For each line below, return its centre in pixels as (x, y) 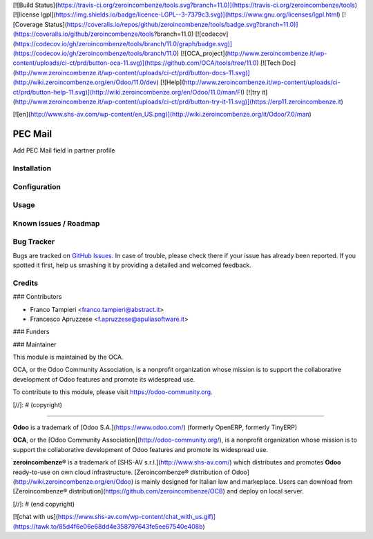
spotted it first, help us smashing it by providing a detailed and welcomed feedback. (132, 265)
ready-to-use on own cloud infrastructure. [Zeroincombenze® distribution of (122, 472)
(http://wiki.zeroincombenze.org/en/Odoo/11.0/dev (85, 82)
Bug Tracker (34, 242)
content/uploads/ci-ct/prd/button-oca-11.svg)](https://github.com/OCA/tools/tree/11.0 (135, 63)
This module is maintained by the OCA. (68, 357)
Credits (25, 283)
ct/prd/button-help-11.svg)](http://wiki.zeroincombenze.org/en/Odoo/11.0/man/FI (128, 92)
